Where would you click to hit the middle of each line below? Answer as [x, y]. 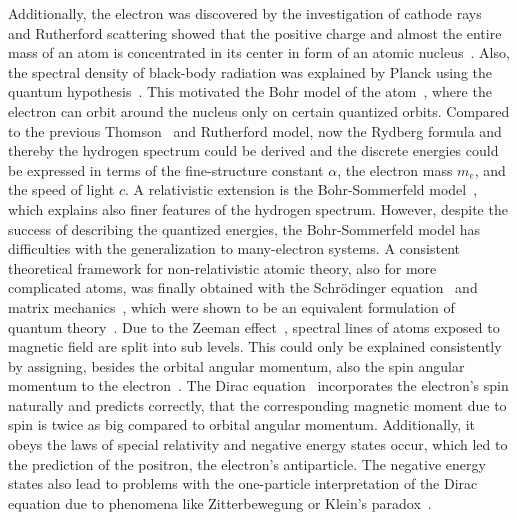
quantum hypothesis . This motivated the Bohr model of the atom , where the [250, 91]
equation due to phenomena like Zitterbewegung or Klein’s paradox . [220, 502]
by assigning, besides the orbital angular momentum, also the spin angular [236, 365]
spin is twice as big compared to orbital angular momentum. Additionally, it [242, 424]
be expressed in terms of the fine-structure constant [166, 169]
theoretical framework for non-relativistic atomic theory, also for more [222, 267]
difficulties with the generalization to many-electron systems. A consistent [234, 248]
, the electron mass [395, 169]
